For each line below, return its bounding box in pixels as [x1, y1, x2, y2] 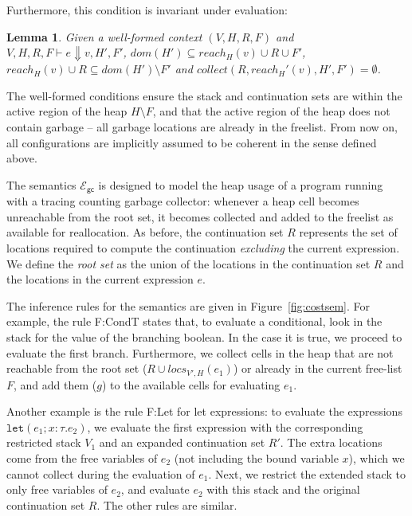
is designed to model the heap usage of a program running [98, 176, 383, 193]
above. [6, 150, 37, 166]
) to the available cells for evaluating [101, 376, 281, 393]
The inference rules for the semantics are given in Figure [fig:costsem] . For [6, 297, 371, 314]
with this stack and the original [206, 481, 360, 498]
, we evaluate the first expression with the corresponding [87, 418, 363, 435]
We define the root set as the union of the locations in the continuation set [6, 255, 371, 272]
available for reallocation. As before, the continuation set [6, 224, 284, 240]
